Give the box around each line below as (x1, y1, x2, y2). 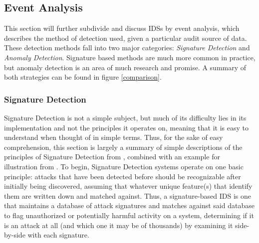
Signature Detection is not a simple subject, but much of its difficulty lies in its (4, 112, 247, 122)
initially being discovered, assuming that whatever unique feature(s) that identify (4, 181, 253, 191)
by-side (4, 230, 25, 240)
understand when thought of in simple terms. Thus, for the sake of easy (4, 132, 223, 142)
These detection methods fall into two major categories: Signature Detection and (4, 42, 250, 53)
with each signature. (27, 230, 89, 240)
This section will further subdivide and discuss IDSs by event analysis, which (4, 23, 240, 33)
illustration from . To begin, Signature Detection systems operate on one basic (4, 161, 244, 171)
